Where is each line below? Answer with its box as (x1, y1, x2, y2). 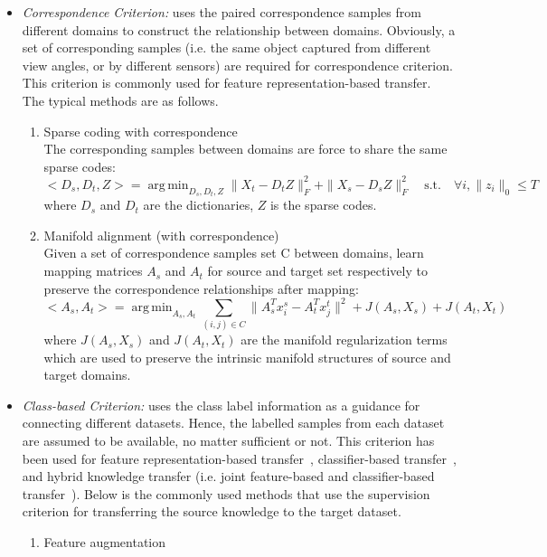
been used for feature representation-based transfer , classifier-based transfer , (22, 448, 457, 467)
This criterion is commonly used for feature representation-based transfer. (22, 73, 431, 92)
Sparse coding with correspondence (43, 121, 238, 140)
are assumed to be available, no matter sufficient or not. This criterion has (22, 431, 435, 450)
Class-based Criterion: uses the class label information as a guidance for (22, 395, 420, 414)
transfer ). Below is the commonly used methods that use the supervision (22, 484, 430, 503)
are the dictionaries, (143, 195, 254, 214)
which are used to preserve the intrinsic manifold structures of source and (43, 347, 451, 366)
